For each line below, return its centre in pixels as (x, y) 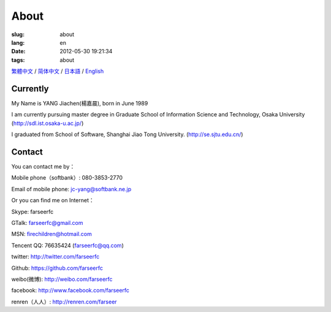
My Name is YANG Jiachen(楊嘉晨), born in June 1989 (80, 104)
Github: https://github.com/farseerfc (57, 268)
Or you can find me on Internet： (53, 200)
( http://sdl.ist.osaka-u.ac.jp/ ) (48, 123)
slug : (18, 34)
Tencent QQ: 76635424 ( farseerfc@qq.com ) (67, 245)
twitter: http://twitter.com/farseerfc (55, 257)
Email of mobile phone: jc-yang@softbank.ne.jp (71, 189)
